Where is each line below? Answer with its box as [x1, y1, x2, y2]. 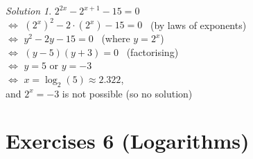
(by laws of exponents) [150, 17, 247, 32]
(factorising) [126, 44, 179, 59]
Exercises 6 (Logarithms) [6, 127, 250, 155]
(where [101, 31, 130, 46]
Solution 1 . [6, 3, 52, 17]
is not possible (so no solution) [62, 86, 193, 100]
